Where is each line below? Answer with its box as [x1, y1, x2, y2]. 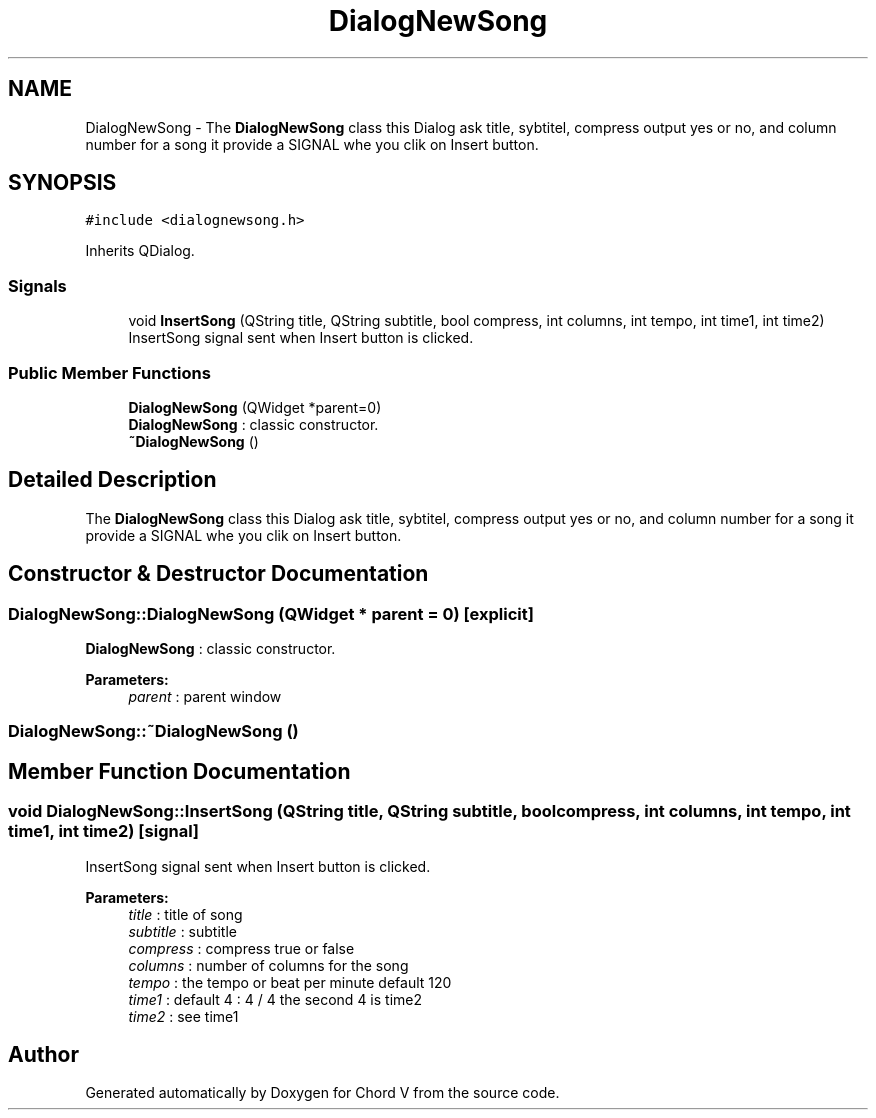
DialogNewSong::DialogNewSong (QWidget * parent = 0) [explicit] [8, 603, 534, 624]
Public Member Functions [8, 362, 211, 383]
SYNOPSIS [8, 170, 117, 196]
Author [8, 1042, 79, 1068]
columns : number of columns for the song [128, 956, 409, 974]
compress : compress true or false [128, 939, 355, 957]
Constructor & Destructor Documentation [8, 561, 429, 587]
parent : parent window [128, 688, 282, 705]
